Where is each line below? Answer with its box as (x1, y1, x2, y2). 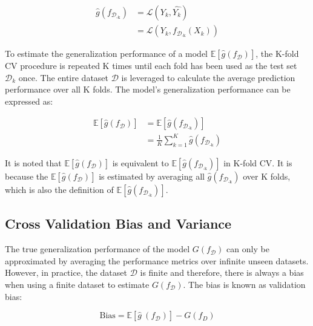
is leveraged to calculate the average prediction (121, 71, 295, 83)
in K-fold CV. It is (223, 157, 292, 169)
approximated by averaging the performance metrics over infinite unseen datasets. (5, 254, 309, 267)
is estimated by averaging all (99, 170, 205, 182)
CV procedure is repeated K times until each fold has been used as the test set (5, 59, 297, 72)
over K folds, (243, 170, 291, 182)
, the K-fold (255, 47, 299, 60)
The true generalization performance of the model (5, 243, 190, 255)
